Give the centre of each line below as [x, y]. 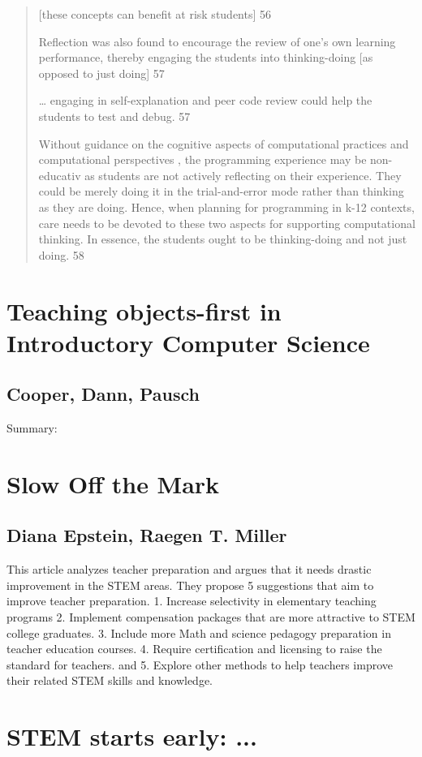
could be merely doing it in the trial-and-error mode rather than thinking [221, 191]
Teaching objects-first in [144, 310]
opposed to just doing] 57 [101, 73]
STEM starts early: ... [132, 736]
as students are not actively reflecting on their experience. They [243, 175]
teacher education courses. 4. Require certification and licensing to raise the [194, 649]
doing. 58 [61, 254]
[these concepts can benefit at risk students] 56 [155, 14]
